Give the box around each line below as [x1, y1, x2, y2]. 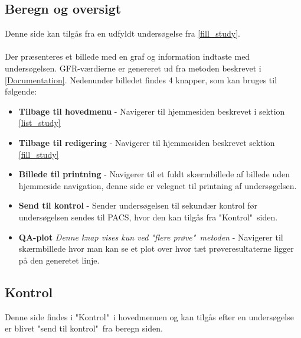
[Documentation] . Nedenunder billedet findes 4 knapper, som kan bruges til [5, 73, 277, 86]
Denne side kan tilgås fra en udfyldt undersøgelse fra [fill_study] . [5, 27, 240, 40]
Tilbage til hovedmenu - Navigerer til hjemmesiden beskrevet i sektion [18, 105, 285, 117]
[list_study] [18, 116, 61, 129]
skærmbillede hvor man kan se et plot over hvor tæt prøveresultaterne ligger [18, 242, 294, 255]
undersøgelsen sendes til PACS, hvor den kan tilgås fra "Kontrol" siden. [18, 210, 278, 223]
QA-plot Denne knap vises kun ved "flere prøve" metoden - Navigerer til [18, 230, 283, 243]
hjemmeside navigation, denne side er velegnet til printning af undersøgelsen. [18, 179, 297, 191]
